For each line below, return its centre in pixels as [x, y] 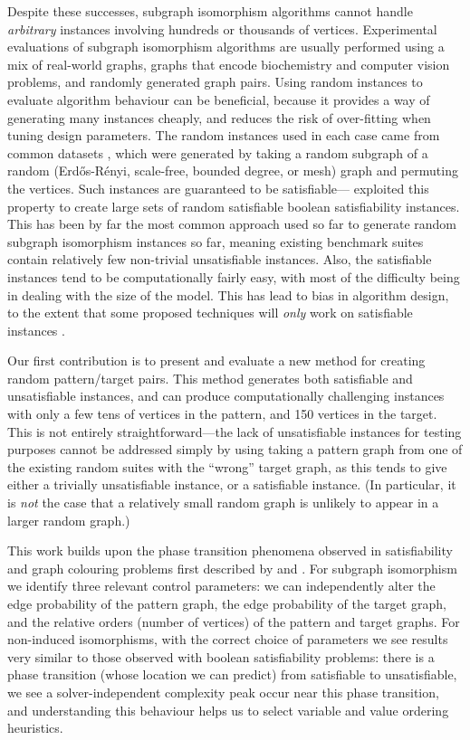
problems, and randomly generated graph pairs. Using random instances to [215, 82]
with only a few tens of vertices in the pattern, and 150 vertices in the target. [222, 414]
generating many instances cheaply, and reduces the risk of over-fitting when [219, 117]
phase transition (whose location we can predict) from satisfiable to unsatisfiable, [232, 674]
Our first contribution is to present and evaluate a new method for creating [216, 361]
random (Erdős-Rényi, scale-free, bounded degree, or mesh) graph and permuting [233, 171]
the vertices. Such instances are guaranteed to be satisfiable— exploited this [218, 188]
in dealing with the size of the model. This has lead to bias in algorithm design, [228, 294]
